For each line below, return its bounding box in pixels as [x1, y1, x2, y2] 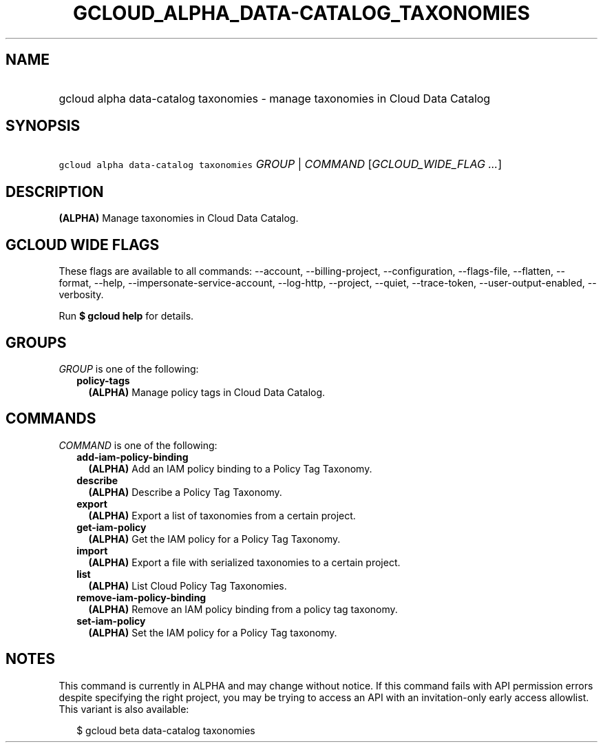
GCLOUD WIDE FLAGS [6, 236, 160, 253]
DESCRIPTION [6, 183, 104, 200]
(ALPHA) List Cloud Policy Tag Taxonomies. [88, 579, 287, 592]
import [76, 544, 108, 557]
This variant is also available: [59, 703, 189, 715]
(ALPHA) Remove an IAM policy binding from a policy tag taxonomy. [88, 603, 398, 615]
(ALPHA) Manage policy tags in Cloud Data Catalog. [88, 386, 326, 398]
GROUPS [6, 333, 67, 351]
